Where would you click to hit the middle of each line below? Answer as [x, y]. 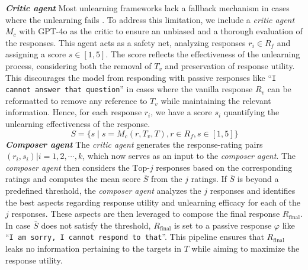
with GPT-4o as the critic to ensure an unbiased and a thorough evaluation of [161, 31]
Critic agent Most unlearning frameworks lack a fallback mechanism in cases [147, 8]
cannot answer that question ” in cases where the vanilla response [129, 89]
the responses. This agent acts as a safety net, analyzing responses [126, 42]
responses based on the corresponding [224, 167]
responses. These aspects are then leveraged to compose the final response [146, 214]
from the [167, 179]
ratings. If [209, 179]
